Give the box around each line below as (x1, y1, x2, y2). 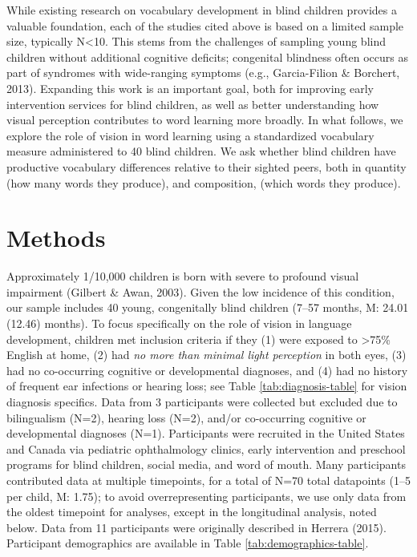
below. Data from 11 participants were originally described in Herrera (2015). (6, 519, 387, 535)
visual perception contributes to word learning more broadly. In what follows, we (6, 111, 403, 128)
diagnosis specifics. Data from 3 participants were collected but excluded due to (6, 394, 398, 410)
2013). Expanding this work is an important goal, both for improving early (6, 79, 374, 96)
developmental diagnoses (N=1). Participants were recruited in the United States (6, 425, 405, 442)
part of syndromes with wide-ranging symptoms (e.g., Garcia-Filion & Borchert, (6, 64, 400, 81)
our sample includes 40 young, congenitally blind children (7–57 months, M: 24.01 (6, 299, 409, 316)
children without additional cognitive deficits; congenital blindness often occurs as (6, 48, 409, 65)
